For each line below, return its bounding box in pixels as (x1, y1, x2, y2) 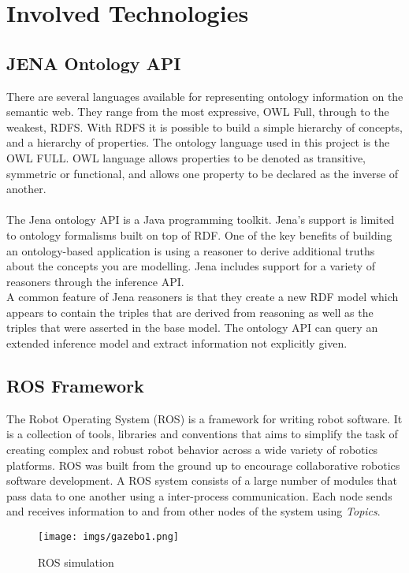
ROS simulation (38, 553, 114, 570)
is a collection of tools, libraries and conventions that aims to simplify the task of (6, 426, 398, 442)
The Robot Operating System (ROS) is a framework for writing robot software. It (6, 410, 403, 426)
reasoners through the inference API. (6, 273, 184, 289)
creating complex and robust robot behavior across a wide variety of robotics (6, 441, 378, 458)
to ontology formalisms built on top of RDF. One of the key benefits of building (6, 226, 392, 243)
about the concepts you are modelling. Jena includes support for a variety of (6, 258, 376, 274)
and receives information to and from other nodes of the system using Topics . (6, 503, 381, 519)
